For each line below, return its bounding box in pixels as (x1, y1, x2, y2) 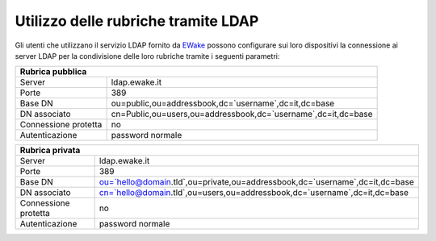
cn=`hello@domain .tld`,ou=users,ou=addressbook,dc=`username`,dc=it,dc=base (99, 187, 409, 198)
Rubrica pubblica (19, 66, 87, 77)
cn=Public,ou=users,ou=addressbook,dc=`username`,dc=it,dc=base (111, 109, 373, 120)
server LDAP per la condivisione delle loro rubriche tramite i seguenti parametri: (15, 51, 280, 60)
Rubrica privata (19, 145, 81, 156)
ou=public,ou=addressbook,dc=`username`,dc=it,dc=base (111, 98, 335, 109)
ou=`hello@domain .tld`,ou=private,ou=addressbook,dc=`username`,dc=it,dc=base (99, 177, 415, 188)
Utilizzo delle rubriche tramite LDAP (15, 12, 259, 30)
